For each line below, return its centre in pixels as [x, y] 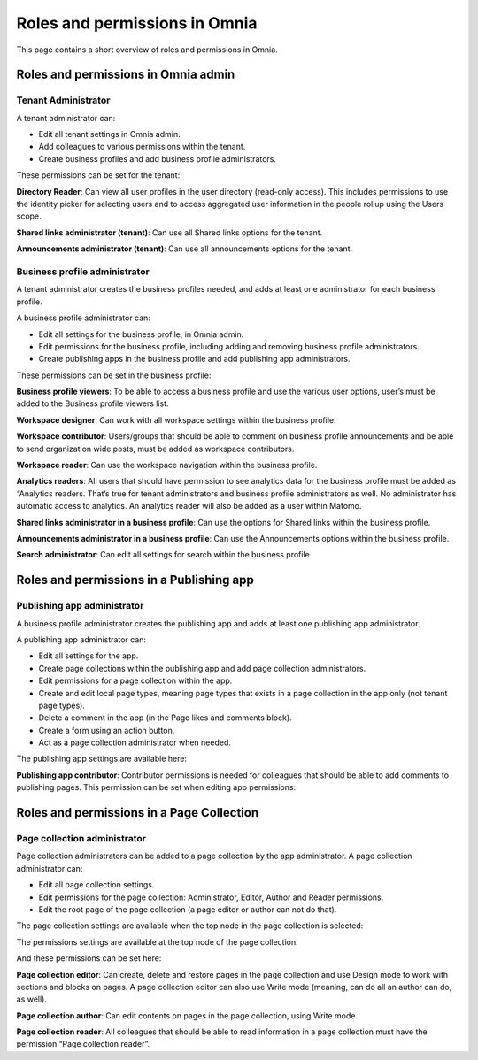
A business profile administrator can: [83, 318]
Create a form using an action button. [107, 730]
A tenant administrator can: [66, 118]
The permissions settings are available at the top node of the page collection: [157, 941]
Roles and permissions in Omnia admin [126, 75]
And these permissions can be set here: [89, 958]
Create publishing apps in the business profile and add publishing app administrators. [194, 359]
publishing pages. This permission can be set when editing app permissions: [156, 787]
